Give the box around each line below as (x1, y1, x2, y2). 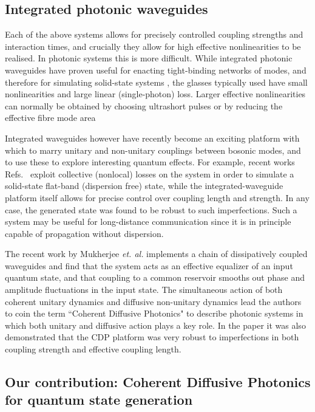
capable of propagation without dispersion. (5, 227, 164, 239)
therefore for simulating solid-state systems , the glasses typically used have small (5, 75, 308, 88)
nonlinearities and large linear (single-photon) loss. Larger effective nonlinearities (5, 88, 306, 100)
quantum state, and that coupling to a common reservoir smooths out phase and (5, 271, 305, 284)
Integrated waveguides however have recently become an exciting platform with (5, 131, 300, 144)
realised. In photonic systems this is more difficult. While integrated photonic (5, 52, 293, 64)
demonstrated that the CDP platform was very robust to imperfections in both (5, 331, 299, 343)
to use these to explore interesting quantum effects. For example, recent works (5, 156, 295, 168)
